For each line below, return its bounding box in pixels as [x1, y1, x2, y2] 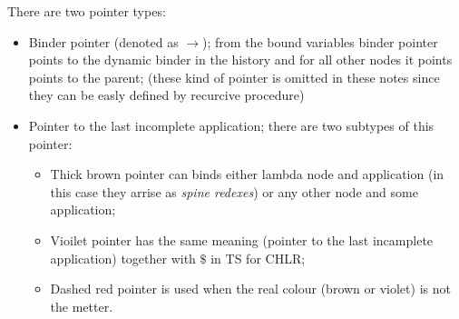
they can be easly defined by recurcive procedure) [28, 85, 305, 105]
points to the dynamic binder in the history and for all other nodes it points [28, 50, 453, 69]
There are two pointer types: [7, 2, 166, 20]
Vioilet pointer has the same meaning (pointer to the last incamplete [50, 230, 434, 249]
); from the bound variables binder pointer [202, 32, 438, 51]
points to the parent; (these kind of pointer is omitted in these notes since [28, 67, 440, 86]
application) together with [50, 248, 196, 267]
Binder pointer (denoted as [28, 32, 179, 51]
